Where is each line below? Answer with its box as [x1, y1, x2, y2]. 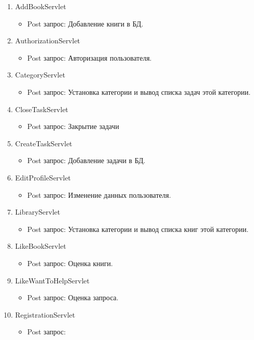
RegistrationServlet [15, 309, 75, 320]
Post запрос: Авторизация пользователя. [27, 52, 152, 63]
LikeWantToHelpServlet [15, 275, 90, 285]
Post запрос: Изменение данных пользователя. [27, 189, 171, 200]
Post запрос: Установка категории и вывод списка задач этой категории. [27, 86, 251, 97]
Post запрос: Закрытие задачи [27, 121, 119, 132]
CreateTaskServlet [15, 138, 72, 148]
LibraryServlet [15, 206, 61, 217]
